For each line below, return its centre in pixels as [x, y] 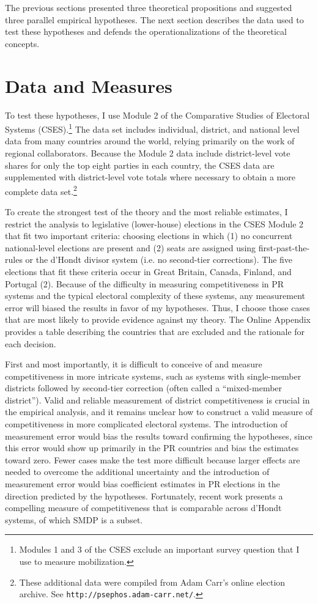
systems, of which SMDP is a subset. [74, 519]
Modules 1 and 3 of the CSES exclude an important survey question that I [159, 549]
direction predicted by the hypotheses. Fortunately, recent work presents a [144, 495]
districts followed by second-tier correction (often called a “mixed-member [144, 388]
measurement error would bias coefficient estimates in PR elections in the [142, 484]
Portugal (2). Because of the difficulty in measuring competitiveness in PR [145, 283]
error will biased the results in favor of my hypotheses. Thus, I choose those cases [157, 307]
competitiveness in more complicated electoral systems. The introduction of [146, 424]
